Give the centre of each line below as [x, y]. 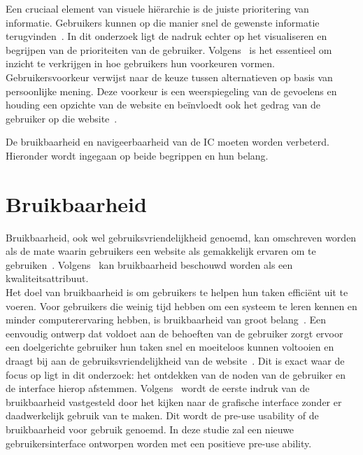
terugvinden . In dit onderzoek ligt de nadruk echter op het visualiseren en [166, 36]
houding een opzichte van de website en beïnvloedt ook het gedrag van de [163, 105]
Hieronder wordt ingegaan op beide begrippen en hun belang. [137, 155]
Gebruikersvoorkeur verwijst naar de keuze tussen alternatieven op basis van [169, 77]
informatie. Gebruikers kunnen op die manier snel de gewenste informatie [163, 22]
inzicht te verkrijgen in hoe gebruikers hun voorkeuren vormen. [140, 63]
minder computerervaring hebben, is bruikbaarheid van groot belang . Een [166, 320]
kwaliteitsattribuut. [47, 278]
